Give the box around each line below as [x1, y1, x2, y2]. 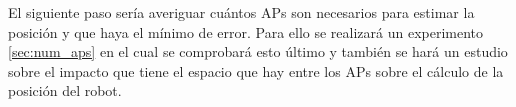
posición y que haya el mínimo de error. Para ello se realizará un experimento [8, 21, 484, 42]
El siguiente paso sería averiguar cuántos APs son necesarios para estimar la [8, 2, 475, 22]
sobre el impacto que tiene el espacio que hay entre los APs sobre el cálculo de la [8, 60, 504, 81]
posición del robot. [8, 80, 122, 101]
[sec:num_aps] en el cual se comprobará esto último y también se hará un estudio [8, 41, 508, 62]
